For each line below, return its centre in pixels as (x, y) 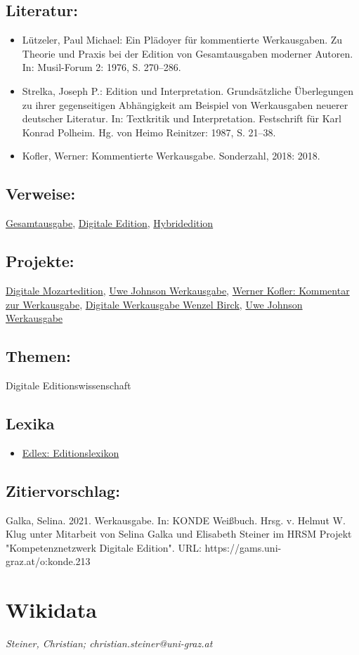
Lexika (30, 423)
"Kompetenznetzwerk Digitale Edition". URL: (104, 547)
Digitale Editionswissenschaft (68, 385)
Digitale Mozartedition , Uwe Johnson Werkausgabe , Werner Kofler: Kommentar (178, 290)
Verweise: (41, 194)
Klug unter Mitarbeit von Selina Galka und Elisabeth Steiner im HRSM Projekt (179, 534)
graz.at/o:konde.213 (48, 561)
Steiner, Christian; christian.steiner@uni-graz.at (109, 643)
